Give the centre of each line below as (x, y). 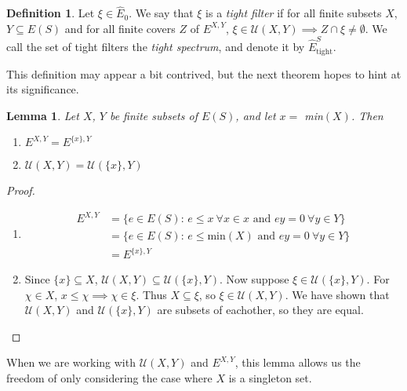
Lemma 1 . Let (43, 115)
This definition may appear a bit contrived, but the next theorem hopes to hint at (204, 73)
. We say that (161, 13)
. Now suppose (254, 279)
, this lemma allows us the (298, 362)
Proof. (21, 190)
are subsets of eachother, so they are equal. (260, 310)
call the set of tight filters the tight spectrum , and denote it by (156, 47)
